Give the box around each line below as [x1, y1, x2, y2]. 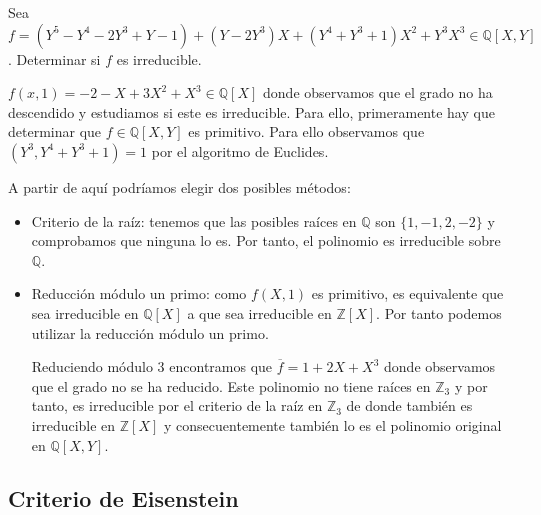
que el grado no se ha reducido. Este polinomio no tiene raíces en [31, 375, 431, 396]
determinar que [8, 121, 102, 142]
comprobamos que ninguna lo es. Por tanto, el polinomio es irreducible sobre [31, 230, 501, 251]
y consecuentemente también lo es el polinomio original [164, 414, 502, 435]
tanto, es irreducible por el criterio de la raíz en [31, 395, 323, 416]
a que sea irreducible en [187, 302, 332, 323]
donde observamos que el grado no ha [263, 82, 493, 103]
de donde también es [346, 395, 473, 416]
